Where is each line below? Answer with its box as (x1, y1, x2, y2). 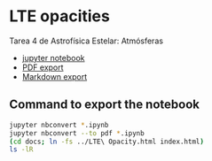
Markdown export (21, 71, 88, 81)
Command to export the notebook (9, 97, 200, 112)
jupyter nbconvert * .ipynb (9, 120, 109, 129)
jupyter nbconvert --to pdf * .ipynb (9, 128, 145, 138)
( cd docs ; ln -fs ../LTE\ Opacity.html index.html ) (9, 137, 204, 146)
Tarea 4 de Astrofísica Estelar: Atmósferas (9, 35, 164, 46)
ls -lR (9, 145, 34, 154)
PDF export (21, 62, 64, 73)
